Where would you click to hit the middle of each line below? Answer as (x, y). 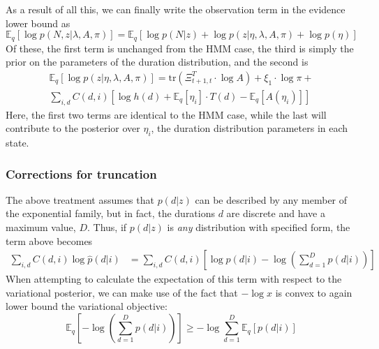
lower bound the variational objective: (87, 306)
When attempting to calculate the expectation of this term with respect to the (174, 279)
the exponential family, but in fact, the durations (111, 213)
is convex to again (314, 292)
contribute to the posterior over (73, 128)
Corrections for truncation (81, 173)
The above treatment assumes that (80, 199)
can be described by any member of (271, 199)
